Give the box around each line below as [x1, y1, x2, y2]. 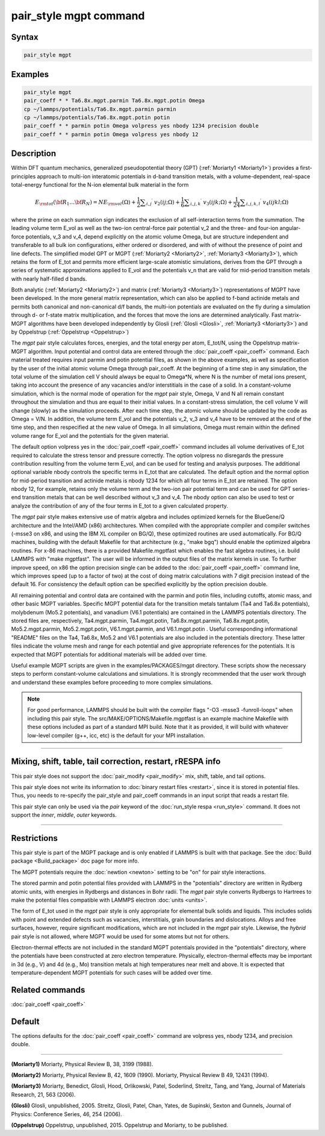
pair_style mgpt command [11, 9, 145, 22]
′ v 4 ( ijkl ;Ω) [259, 198, 289, 207]
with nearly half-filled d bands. [11, 275, 87, 282]
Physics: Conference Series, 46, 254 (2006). [11, 1110, 123, 1117]
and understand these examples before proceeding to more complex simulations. [11, 678, 213, 686]
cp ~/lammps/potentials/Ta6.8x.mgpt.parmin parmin [23, 105, 177, 113]
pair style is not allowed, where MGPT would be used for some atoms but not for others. [11, 932, 230, 940]
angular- [279, 225, 301, 232]
